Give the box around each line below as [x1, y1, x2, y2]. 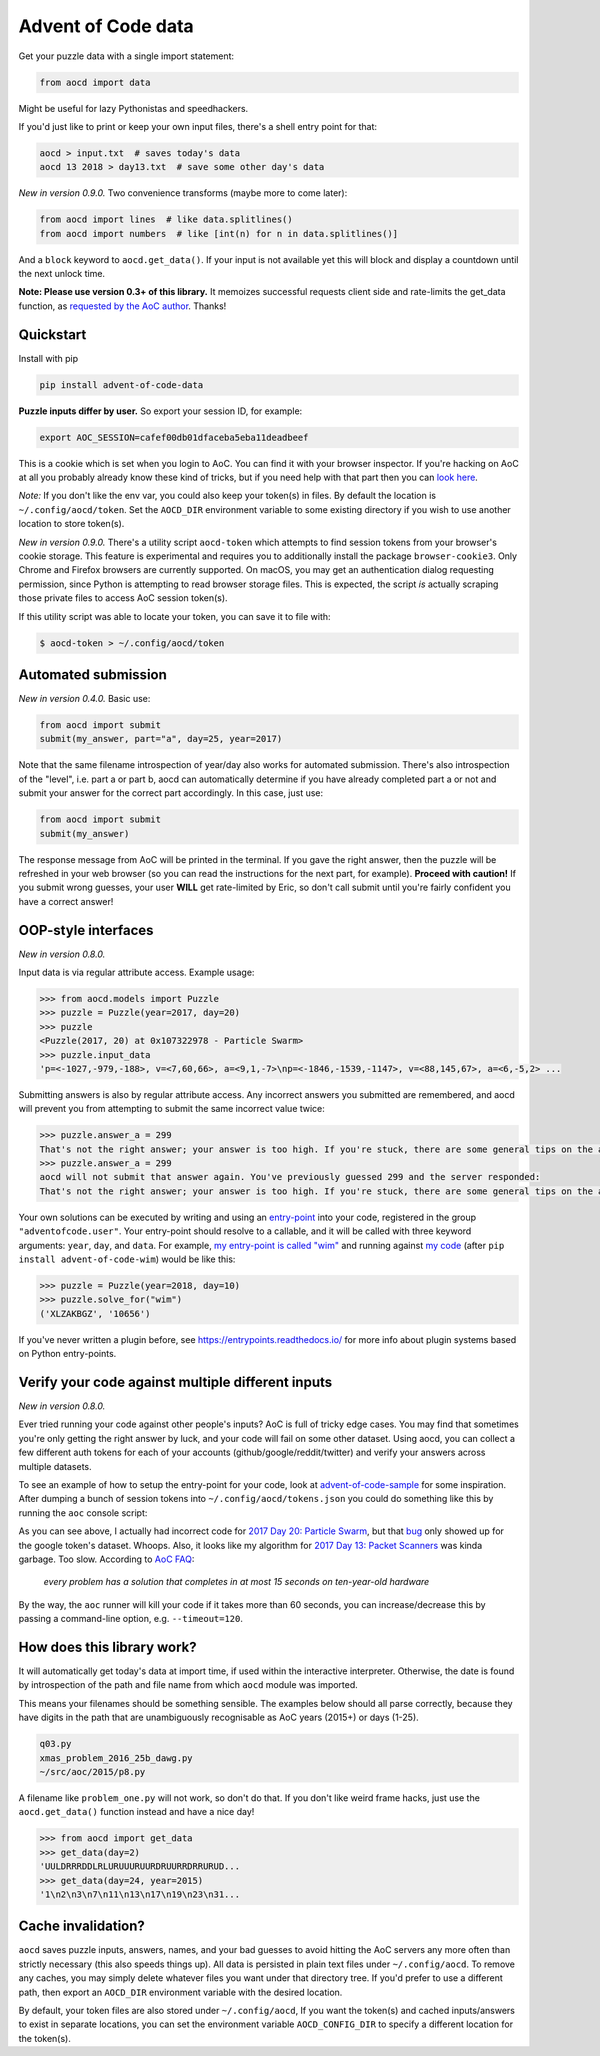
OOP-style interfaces [18, 921, 154, 939]
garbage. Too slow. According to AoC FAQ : [18, 1553, 195, 1565]
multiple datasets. [18, 1460, 92, 1472]
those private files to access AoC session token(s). [18, 592, 229, 604]
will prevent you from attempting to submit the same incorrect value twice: [18, 1103, 325, 1115]
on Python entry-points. [18, 1348, 117, 1360]
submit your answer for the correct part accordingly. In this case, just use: [18, 787, 324, 799]
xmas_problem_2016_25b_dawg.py [39, 1752, 194, 1764]
